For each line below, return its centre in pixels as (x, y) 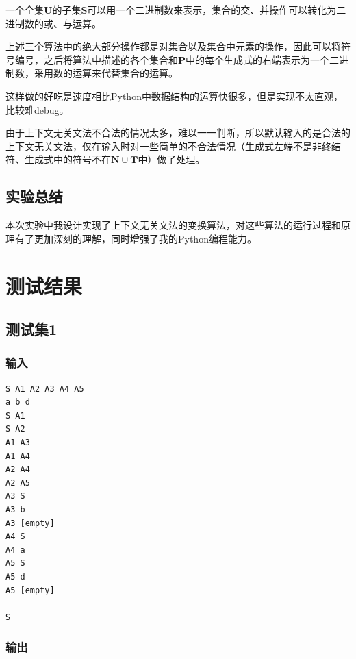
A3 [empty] (30, 523)
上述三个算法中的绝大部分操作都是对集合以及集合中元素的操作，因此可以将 (173, 46)
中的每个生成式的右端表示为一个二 (263, 59)
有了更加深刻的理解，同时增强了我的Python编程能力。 (136, 238)
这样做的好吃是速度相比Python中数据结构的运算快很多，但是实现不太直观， (174, 96)
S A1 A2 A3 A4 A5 (45, 389)
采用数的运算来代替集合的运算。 (106, 73)
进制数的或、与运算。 (53, 23)
